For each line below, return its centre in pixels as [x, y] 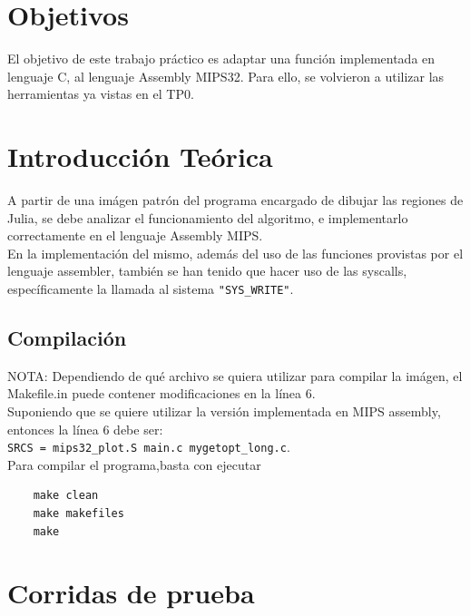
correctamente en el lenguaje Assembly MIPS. [135, 235]
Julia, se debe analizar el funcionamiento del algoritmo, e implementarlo [208, 217]
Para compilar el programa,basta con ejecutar [134, 464]
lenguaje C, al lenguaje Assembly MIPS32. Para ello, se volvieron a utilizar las [226, 76]
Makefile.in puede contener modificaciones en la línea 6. [162, 393]
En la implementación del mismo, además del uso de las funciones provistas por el [235, 253]
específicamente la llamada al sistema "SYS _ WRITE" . [151, 288]
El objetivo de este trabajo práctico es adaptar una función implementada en [221, 59]
